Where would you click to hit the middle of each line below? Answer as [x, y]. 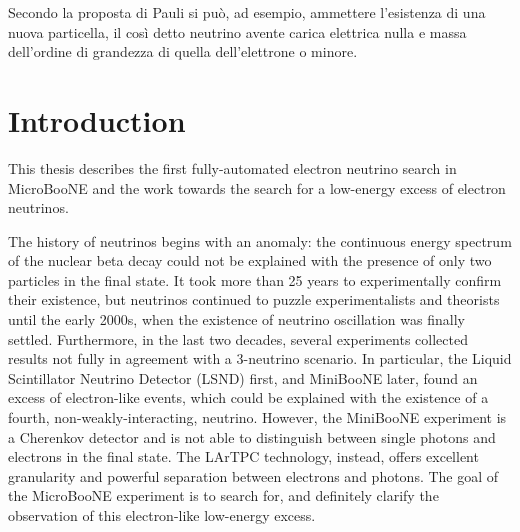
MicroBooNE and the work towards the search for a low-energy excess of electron [257, 187]
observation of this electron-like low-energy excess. [162, 515]
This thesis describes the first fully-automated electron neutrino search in [232, 167]
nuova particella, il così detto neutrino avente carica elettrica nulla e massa [237, 31]
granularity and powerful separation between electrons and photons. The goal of [253, 475]
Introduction [97, 119]
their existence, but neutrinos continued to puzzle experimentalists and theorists [254, 299]
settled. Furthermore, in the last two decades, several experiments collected [238, 338]
